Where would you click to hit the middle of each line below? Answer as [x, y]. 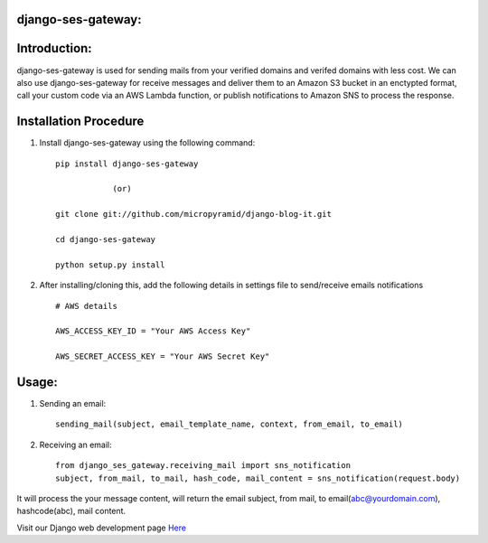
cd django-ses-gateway [106, 239]
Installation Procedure [80, 122]
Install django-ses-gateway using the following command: [147, 143]
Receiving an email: [75, 445]
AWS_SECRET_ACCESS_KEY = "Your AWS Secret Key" [163, 356]
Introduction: [54, 48]
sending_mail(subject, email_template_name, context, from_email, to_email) [230, 424]
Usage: [38, 382]
